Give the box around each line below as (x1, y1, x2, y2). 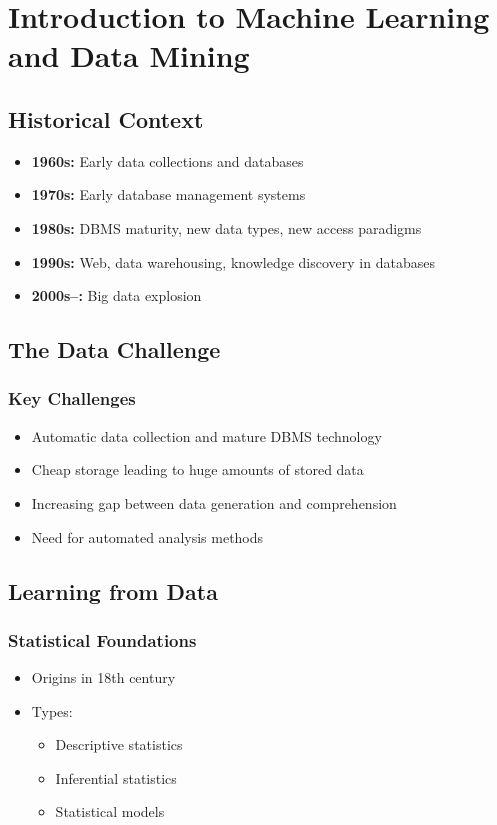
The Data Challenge (8, 334, 221, 365)
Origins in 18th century (31, 667, 176, 688)
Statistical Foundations (8, 627, 197, 652)
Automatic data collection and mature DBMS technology (31, 425, 382, 446)
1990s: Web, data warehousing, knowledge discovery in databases (31, 251, 435, 272)
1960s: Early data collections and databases (31, 150, 304, 171)
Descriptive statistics (55, 734, 183, 755)
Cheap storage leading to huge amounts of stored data (31, 459, 364, 480)
